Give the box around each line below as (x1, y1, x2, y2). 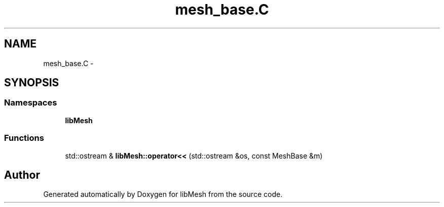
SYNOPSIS (4, 76, 59, 89)
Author (4, 168, 40, 181)
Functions (4, 133, 44, 143)
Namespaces (4, 97, 57, 108)
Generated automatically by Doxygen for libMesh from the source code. (43, 190, 283, 199)
